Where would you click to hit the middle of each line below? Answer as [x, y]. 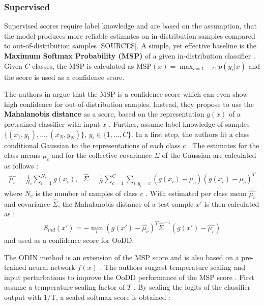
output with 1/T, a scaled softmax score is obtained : [87, 297]
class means [22, 155]
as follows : [21, 165]
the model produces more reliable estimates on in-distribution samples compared [130, 35]
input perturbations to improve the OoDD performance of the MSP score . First [129, 277]
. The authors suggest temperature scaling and [172, 267]
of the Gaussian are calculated [209, 155]
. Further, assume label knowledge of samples [179, 123]
